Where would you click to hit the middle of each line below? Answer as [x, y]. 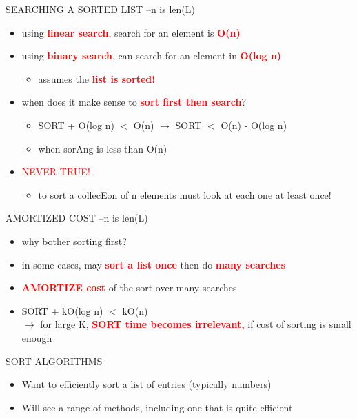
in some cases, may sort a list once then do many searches [154, 264]
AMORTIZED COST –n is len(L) [77, 218]
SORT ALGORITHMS [54, 361]
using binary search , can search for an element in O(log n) [152, 56]
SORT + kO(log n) [62, 310]
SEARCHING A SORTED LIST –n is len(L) [100, 9]
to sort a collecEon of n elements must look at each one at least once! [185, 194]
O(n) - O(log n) [254, 125]
